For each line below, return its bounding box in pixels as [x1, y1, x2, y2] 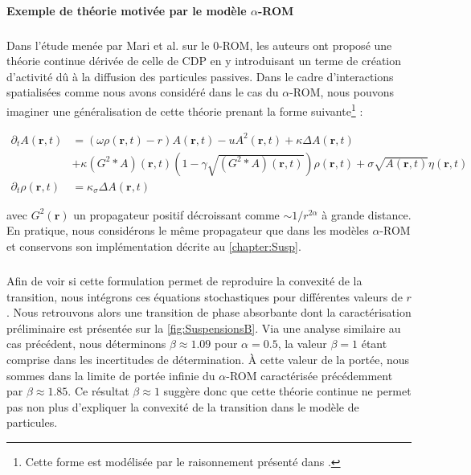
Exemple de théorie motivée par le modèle [6, 2, 247, 18]
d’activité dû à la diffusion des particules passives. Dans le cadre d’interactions [6, 68, 394, 84]
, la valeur [277, 335, 327, 352]
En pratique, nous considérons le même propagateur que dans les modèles [6, 222, 369, 239]
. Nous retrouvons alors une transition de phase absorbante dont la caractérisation [6, 304, 412, 321]
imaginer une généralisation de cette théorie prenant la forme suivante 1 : [6, 100, 363, 119]
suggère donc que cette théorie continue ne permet [163, 383, 412, 399]
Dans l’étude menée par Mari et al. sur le [6, 36, 210, 53]
